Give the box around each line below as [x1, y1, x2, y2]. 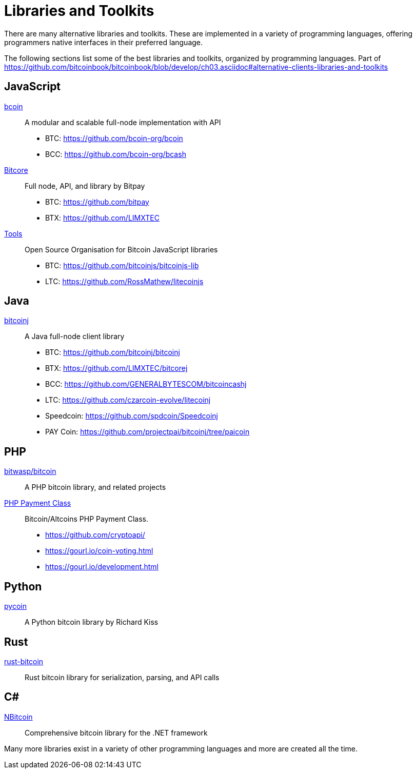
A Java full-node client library [25, 332, 125, 341]
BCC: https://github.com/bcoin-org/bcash [45, 149, 186, 158]
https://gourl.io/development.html [45, 562, 159, 571]
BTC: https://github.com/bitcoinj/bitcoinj [45, 348, 180, 357]
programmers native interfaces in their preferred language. [4, 37, 203, 47]
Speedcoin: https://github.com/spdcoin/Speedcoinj [45, 411, 218, 421]
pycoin [4, 602, 27, 611]
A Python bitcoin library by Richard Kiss [25, 618, 159, 627]
